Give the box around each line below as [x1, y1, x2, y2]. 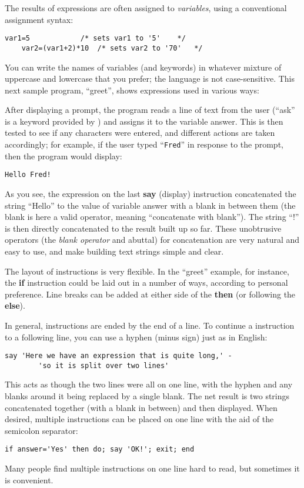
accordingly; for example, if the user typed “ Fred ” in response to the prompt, [5, 138, 283, 151]
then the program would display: [5, 149, 122, 162]
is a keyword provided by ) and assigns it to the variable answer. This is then [5, 115, 283, 127]
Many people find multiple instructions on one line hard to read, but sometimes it [5, 462, 300, 474]
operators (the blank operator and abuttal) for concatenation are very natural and [5, 233, 300, 246]
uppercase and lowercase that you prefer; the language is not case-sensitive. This [5, 72, 295, 85]
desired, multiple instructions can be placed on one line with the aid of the [5, 413, 274, 425]
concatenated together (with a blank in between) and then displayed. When [5, 401, 278, 413]
